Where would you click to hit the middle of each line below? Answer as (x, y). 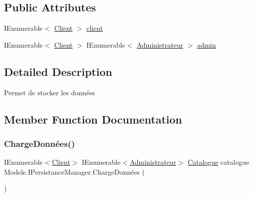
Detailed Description (58, 71)
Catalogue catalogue (219, 162)
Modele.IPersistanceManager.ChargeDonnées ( (74, 171)
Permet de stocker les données (50, 92)
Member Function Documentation (93, 119)
